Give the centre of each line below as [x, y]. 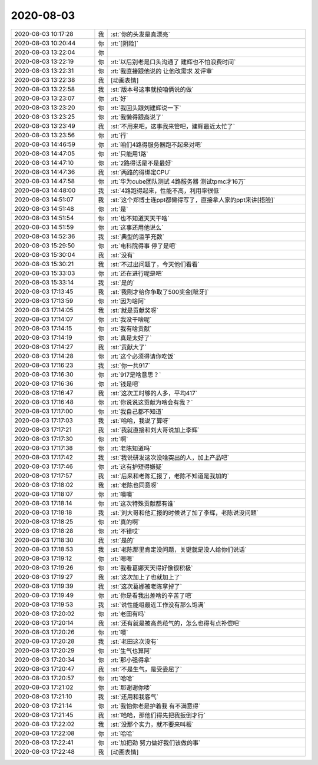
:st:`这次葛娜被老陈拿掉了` [146, 586]
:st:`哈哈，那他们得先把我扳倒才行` [158, 715]
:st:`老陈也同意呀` [135, 485]
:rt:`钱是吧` [125, 384]
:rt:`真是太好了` [131, 337]
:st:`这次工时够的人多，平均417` [154, 393]
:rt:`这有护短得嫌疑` [137, 466]
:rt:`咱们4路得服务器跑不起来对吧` [157, 144]
